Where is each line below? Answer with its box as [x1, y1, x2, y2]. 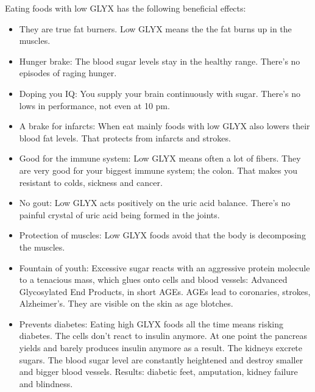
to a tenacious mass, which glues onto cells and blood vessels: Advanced [19, 273, 288, 286]
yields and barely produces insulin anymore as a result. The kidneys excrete [19, 341, 303, 354]
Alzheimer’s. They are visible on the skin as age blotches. [19, 297, 233, 310]
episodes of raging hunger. [19, 66, 117, 79]
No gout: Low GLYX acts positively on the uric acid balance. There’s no [19, 196, 291, 209]
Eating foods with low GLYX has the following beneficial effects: [5, 2, 246, 14]
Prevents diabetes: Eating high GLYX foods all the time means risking [19, 317, 284, 330]
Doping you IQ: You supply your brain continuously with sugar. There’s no [19, 87, 300, 99]
